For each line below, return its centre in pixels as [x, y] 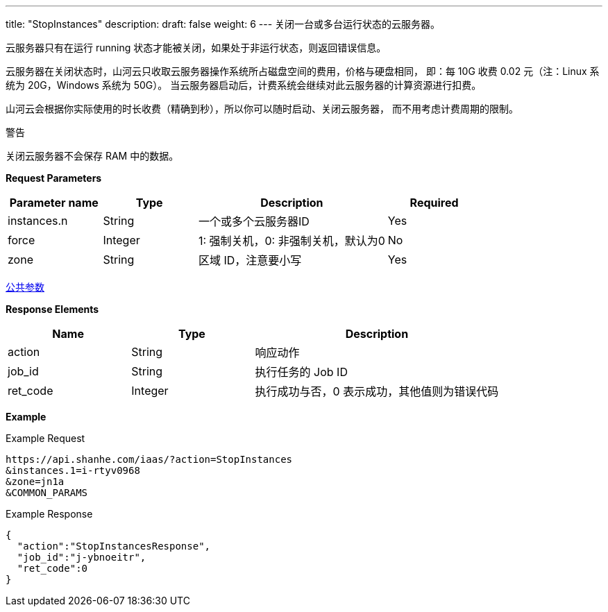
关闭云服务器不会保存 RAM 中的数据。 [92, 156]
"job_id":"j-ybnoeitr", [82, 557]
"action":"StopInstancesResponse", [114, 546]
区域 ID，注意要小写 [250, 260]
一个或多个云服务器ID [254, 221]
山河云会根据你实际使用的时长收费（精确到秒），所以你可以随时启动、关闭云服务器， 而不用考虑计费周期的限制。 [262, 109]
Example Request [45, 438]
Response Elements [52, 309]
